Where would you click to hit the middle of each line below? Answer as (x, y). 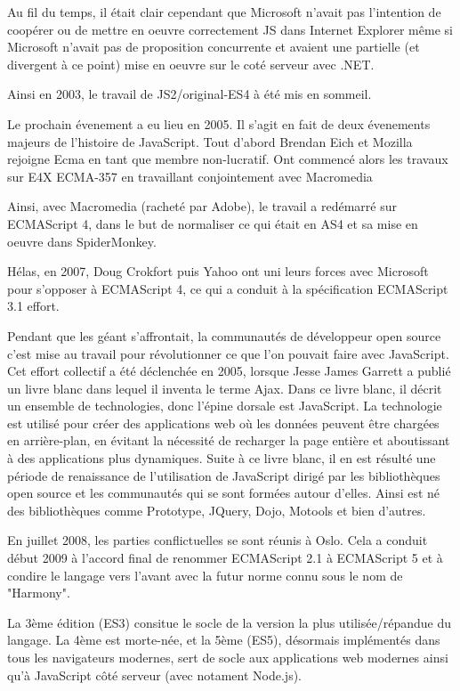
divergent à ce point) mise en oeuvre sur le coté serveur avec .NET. (191, 64)
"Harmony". (39, 593)
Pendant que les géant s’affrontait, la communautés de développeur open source (224, 335)
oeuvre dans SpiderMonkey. (82, 241)
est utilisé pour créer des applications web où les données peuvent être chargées (223, 423)
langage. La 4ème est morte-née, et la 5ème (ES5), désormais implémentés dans (224, 640)
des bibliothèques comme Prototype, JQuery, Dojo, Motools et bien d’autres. (217, 510)
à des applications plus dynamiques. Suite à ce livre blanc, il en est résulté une (222, 458)
